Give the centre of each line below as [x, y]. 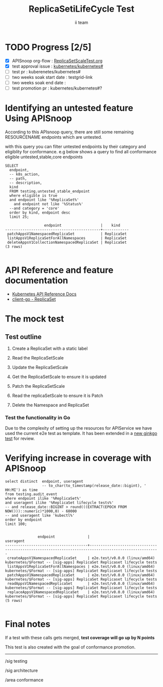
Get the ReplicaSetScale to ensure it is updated [59, 377]
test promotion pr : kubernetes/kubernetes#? [57, 88]
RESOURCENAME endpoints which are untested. [54, 137]
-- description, [26, 183]
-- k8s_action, [25, 174]
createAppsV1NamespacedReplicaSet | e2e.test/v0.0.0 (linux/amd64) [81, 558]
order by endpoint [24, 520]
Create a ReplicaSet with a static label [50, 348]
